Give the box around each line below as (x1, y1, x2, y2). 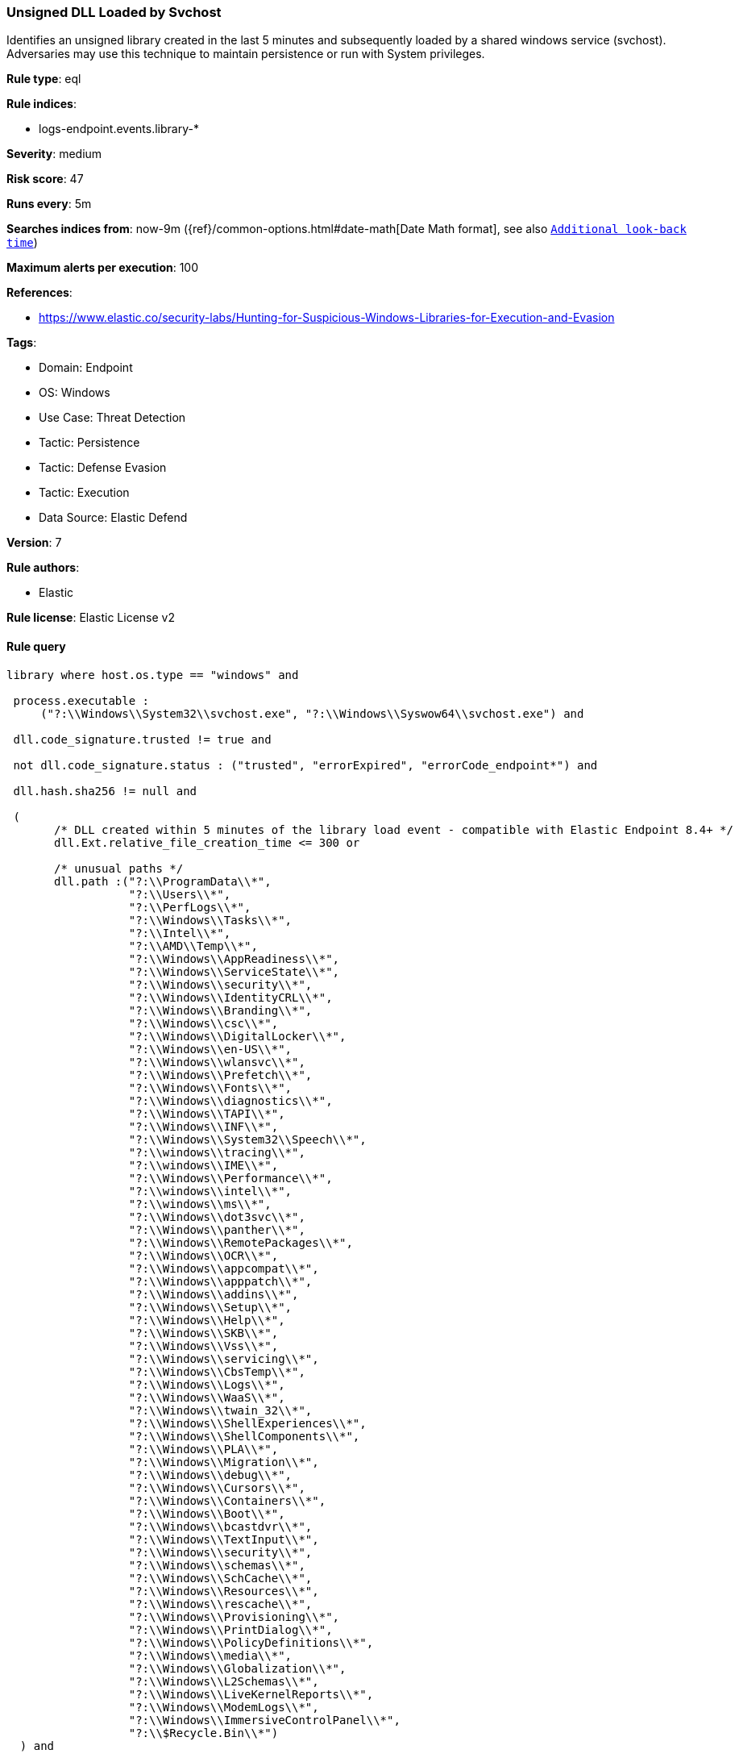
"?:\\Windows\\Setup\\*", (128, 1300, 293, 1314)
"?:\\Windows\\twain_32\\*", (128, 1403, 313, 1417)
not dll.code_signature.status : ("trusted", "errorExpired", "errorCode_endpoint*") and (13, 758, 598, 772)
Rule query (6, 639, 66, 653)
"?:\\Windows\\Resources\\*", (128, 1584, 319, 1598)
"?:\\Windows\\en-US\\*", (128, 1042, 293, 1056)
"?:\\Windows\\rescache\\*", (128, 1597, 313, 1610)
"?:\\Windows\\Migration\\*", (128, 1455, 319, 1468)
